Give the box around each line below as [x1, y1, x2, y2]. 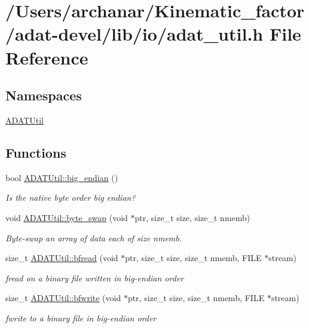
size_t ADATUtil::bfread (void [5, 252, 118, 264]
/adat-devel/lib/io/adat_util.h [5, 22, 264, 46]
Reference [5, 45, 88, 69]
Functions [5, 143, 66, 161]
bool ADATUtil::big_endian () [5, 171, 118, 183]
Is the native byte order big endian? [5, 191, 136, 204]
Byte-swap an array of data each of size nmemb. [5, 231, 182, 244]
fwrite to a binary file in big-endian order [5, 311, 157, 324]
